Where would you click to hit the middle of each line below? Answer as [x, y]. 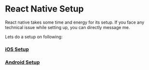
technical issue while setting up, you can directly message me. [67, 27]
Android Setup [22, 62]
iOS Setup [17, 49]
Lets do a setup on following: [34, 37]
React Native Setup [44, 9]
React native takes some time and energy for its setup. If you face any [75, 22]
